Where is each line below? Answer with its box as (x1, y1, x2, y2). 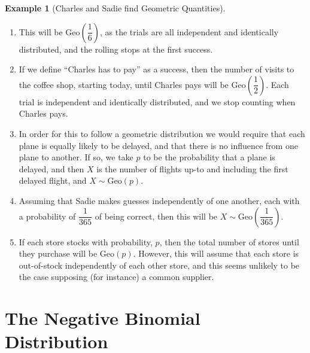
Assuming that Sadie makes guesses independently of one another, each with (19, 194, 300, 206)
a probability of (19, 209, 76, 222)
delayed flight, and (19, 174, 87, 187)
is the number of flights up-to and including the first (96, 162, 288, 175)
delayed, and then (19, 162, 84, 175)
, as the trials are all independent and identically (99, 25, 279, 38)
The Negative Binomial (5, 306, 200, 330)
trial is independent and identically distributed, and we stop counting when (19, 95, 296, 108)
